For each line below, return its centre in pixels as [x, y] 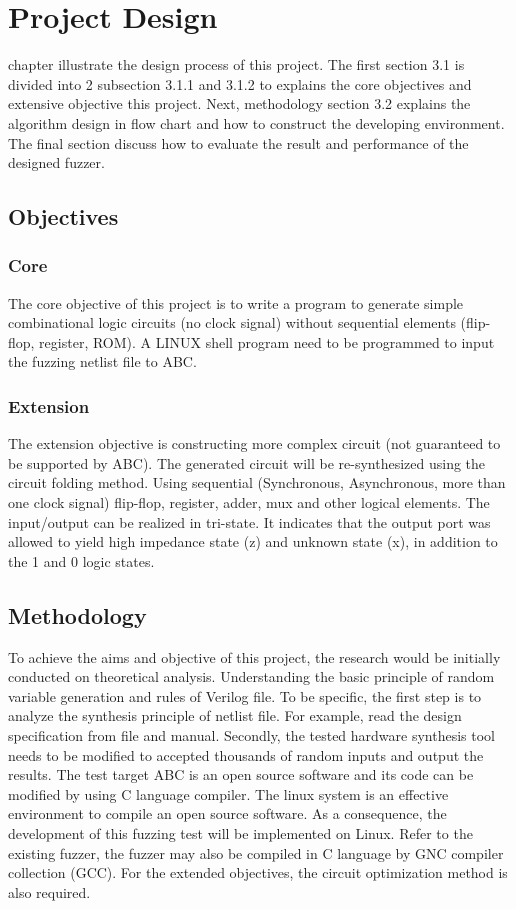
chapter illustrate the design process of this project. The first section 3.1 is [236, 64]
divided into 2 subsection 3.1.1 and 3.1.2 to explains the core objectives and [240, 83]
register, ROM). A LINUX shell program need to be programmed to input [267, 341]
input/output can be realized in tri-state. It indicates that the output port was [249, 521]
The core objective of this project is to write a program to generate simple [236, 302]
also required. [49, 891]
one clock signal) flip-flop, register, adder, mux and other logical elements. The [249, 502]
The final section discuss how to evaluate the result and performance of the [238, 142]
